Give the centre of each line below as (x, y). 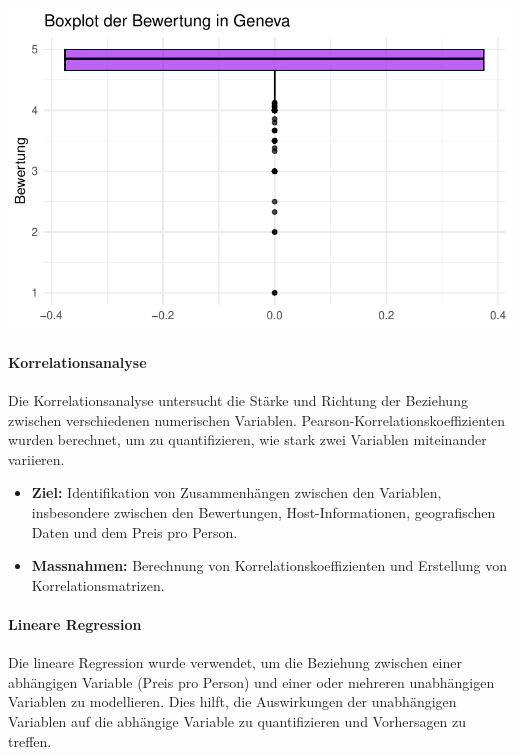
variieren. (36, 458)
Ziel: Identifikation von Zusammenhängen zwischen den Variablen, (236, 492)
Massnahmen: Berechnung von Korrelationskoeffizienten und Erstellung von (269, 565)
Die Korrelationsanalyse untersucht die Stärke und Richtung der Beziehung (238, 400)
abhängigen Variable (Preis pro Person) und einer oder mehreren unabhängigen (251, 681)
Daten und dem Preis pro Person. (134, 531)
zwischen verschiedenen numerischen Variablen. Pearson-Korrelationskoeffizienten (257, 419)
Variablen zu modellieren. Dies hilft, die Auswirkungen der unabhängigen (232, 701)
